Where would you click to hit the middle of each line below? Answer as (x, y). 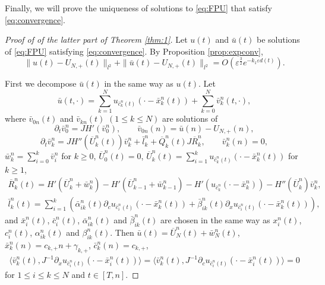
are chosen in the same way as (215, 220)
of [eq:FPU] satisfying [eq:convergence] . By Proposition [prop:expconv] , (134, 51)
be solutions (278, 39)
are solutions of (190, 118)
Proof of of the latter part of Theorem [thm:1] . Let (96, 39)
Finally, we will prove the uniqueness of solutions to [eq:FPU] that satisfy (138, 8)
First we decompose (41, 83)
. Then (122, 232)
